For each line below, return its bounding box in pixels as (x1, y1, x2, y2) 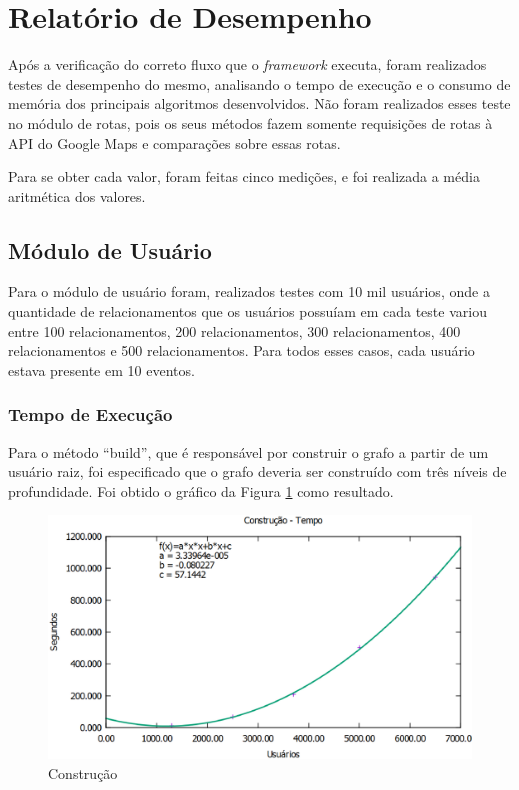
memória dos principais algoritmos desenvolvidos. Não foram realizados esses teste (8, 93, 511, 114)
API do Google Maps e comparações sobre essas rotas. (8, 132, 341, 153)
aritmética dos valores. (8, 185, 146, 206)
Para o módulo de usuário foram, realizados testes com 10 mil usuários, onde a (8, 281, 490, 302)
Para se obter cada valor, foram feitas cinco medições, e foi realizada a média (8, 166, 480, 187)
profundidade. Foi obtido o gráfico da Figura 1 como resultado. (8, 480, 394, 501)
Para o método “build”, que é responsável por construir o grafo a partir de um (8, 441, 489, 462)
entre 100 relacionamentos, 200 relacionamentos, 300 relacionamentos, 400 (8, 320, 461, 341)
